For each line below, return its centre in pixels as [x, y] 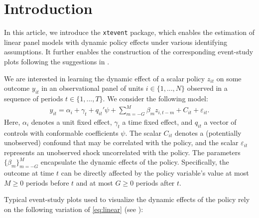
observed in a [207, 88]
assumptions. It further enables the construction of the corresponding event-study [129, 52]
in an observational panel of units [93, 88]
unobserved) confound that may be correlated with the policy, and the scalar [121, 142]
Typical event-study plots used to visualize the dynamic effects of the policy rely [127, 199]
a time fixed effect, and [157, 121]
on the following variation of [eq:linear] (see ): [74, 209]
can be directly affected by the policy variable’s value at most [155, 173]
